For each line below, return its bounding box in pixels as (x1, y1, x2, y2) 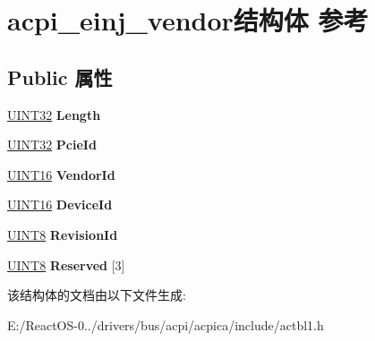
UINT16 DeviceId (7, 195, 113, 214)
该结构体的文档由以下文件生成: (7, 286, 186, 304)
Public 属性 (7, 63, 113, 90)
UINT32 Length (7, 105, 101, 124)
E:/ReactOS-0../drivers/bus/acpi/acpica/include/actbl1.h (7, 315, 324, 334)
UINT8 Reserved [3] (7, 255, 125, 274)
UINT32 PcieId (7, 135, 97, 154)
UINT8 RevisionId (7, 225, 118, 243)
